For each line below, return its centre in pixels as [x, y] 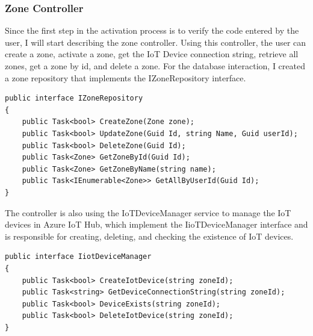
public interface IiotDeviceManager [78, 257]
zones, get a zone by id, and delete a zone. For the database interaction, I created [155, 66]
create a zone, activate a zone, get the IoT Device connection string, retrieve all [152, 54]
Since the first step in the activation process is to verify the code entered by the [152, 30]
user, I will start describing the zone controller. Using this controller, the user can [156, 42]
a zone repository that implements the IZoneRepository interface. [126, 77]
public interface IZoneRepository [74, 98]
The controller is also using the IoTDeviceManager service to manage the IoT [148, 212]
